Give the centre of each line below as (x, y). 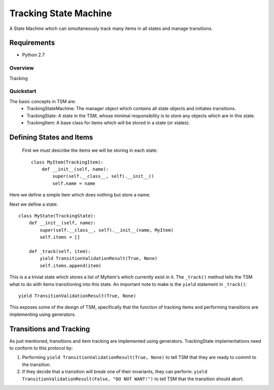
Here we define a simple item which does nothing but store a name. (80, 195)
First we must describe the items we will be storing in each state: (90, 150)
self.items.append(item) (71, 266)
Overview (22, 68)
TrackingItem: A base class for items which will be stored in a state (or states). (108, 122)
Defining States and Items (51, 137)
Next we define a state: (34, 204)
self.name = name (74, 183)
